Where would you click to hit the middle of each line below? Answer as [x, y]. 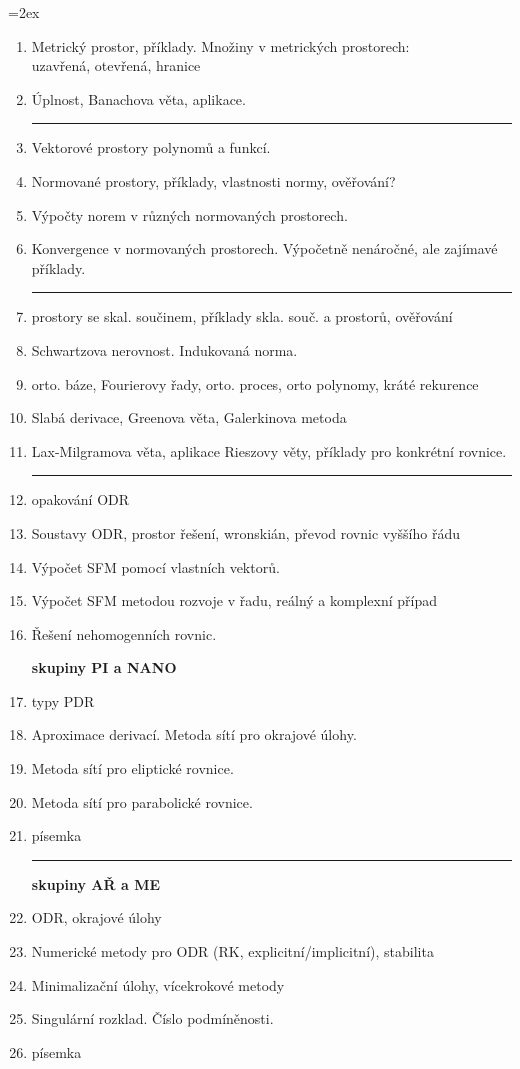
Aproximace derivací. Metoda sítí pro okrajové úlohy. [194, 734]
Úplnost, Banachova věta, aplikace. [138, 98]
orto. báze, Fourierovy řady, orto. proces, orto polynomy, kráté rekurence [255, 383]
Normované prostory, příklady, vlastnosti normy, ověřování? [213, 180]
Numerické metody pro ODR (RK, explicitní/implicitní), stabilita [232, 951]
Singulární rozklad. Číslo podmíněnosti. [152, 1018]
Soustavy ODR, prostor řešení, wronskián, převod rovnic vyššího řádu [245, 532]
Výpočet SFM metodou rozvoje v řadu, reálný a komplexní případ [234, 600]
